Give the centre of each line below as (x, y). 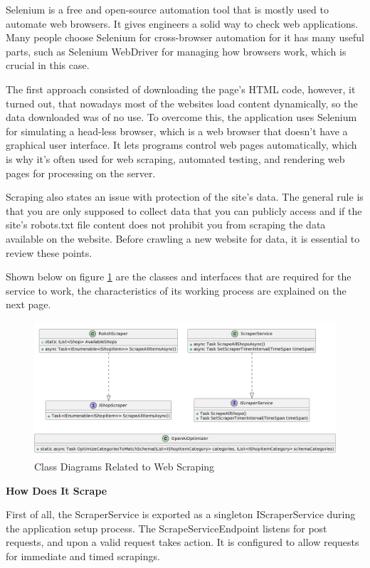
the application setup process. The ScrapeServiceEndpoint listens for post (166, 528)
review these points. (49, 252)
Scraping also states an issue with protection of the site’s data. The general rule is (185, 197)
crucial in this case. (48, 65)
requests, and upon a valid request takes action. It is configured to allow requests (183, 542)
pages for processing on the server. (81, 173)
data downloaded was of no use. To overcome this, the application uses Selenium (181, 117)
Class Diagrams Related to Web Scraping (125, 467)
